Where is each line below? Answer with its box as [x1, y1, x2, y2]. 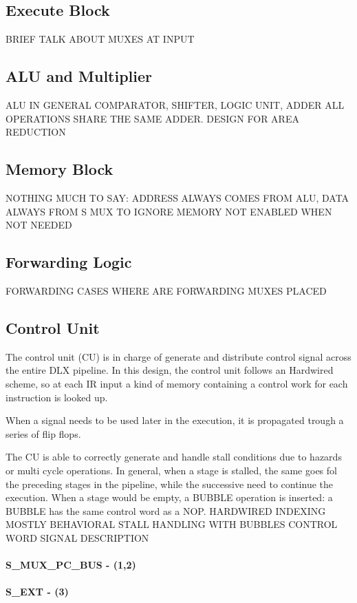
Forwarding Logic [6, 251, 132, 273]
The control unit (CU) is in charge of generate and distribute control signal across [6, 349, 351, 363]
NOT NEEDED [6, 218, 72, 232]
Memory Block [6, 158, 113, 180]
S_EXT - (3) [6, 584, 69, 599]
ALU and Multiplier [6, 65, 153, 87]
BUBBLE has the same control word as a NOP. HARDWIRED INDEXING [6, 503, 326, 518]
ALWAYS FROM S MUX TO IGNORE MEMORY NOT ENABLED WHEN [6, 204, 332, 218]
